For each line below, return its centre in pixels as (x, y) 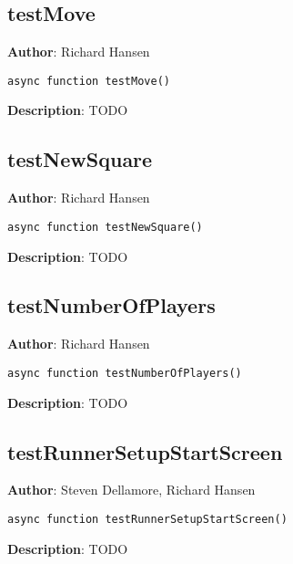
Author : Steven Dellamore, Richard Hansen (131, 490)
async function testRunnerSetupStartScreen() (147, 519)
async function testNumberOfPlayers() (125, 373)
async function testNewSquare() (105, 227)
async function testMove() (89, 81)
